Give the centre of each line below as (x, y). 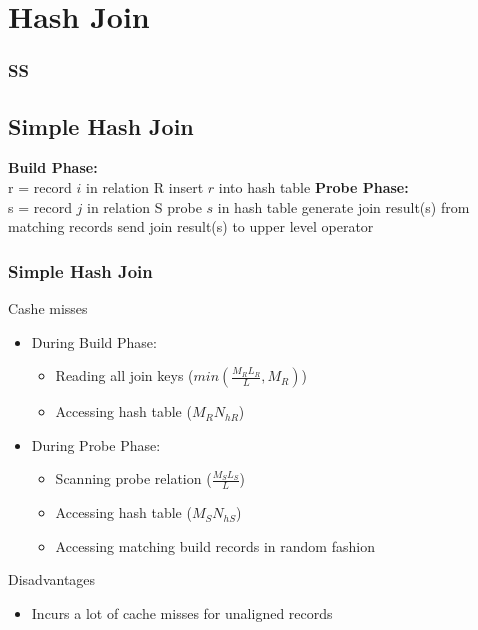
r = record (40, 187)
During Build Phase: (94, 341)
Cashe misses (48, 308)
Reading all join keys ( (124, 375)
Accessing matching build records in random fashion (215, 545)
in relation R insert (145, 187)
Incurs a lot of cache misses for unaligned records (182, 613)
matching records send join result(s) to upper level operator (191, 226)
